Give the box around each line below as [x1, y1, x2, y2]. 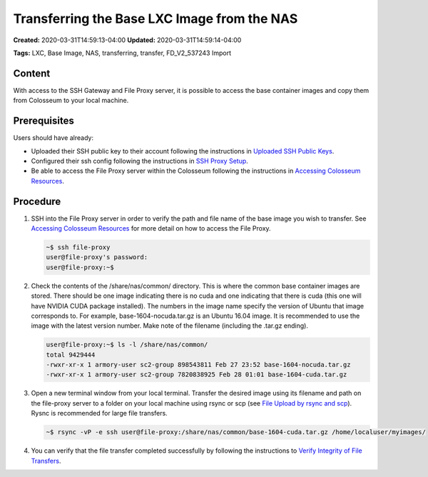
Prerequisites [13, 115, 74, 127]
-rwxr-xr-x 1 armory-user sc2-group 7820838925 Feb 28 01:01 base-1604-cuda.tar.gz [46, 371, 347, 378]
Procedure [13, 195, 61, 207]
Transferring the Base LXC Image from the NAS [13, 11, 298, 26]
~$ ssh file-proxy [46, 243, 111, 251]
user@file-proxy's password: [46, 253, 148, 261]
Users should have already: [13, 134, 94, 142]
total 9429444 [46, 351, 96, 358]
